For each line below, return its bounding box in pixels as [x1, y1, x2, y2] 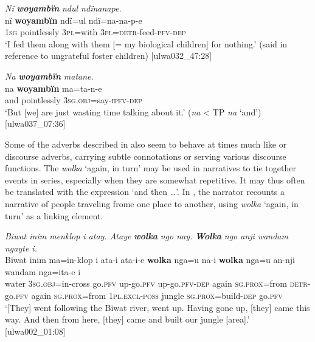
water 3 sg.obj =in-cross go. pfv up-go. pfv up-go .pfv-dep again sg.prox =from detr [5, 277, 308, 290]
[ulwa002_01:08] [5, 324, 66, 337]
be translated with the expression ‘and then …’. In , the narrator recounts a [5, 185, 285, 198]
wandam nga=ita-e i [5, 265, 81, 278]
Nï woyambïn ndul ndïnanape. [5, 2, 122, 14]
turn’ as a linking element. [5, 209, 103, 222]
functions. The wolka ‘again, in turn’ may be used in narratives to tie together [5, 162, 296, 174]
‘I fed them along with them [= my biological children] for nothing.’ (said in [5, 37, 288, 50]
